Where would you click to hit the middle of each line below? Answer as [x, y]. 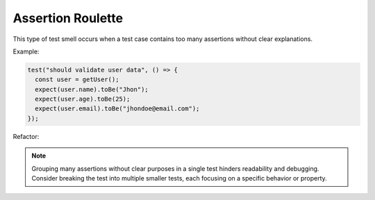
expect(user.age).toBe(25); [83, 99]
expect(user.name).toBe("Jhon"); [92, 89]
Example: [26, 51]
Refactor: [26, 136]
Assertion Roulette [68, 18]
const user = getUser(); [77, 80]
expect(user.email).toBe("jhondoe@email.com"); [117, 109]
